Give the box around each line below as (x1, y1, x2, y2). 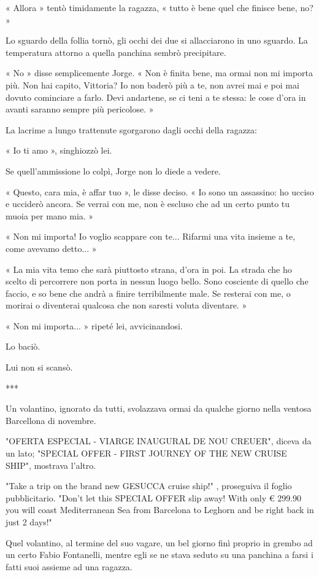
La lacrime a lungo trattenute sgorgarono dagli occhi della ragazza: (6, 123, 257, 136)
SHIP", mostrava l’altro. (6, 458, 96, 471)
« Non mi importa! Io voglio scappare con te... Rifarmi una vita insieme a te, (6, 230, 296, 243)
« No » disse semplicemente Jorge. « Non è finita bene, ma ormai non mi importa (6, 66, 313, 79)
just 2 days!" (6, 516, 52, 528)
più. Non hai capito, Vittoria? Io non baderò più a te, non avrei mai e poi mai (6, 78, 299, 91)
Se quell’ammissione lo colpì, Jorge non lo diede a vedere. (6, 164, 221, 177)
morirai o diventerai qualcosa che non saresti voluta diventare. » (6, 299, 247, 312)
